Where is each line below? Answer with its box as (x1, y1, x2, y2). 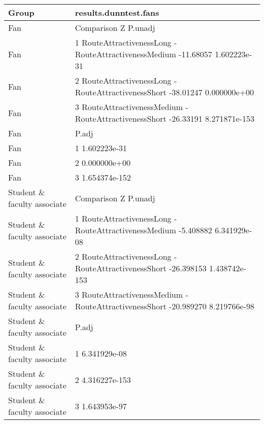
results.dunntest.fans (75, 7, 159, 18)
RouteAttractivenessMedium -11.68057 (75, 48, 212, 60)
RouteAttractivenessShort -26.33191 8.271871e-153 (75, 113, 254, 124)
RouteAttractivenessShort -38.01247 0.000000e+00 (75, 86, 254, 98)
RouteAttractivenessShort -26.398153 (75, 262, 207, 274)
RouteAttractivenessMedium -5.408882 (75, 224, 212, 236)
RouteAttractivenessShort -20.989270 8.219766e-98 (75, 300, 254, 312)
